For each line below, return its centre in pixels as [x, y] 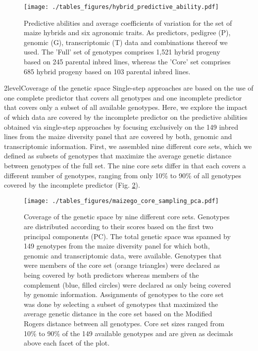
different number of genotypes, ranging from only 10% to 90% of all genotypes [123, 175]
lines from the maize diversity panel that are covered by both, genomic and [118, 136]
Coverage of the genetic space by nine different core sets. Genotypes [127, 217]
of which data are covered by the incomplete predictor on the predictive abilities [126, 117]
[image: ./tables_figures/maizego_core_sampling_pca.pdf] [121, 201]
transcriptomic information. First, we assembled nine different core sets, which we [128, 146]
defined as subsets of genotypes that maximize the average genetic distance [118, 156]
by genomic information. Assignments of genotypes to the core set [124, 294]
